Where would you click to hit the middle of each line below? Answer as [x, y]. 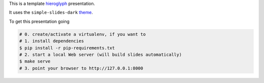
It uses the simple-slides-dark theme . [51, 13]
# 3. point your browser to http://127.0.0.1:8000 [81, 68]
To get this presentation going [39, 21]
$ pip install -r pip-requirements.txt [67, 48]
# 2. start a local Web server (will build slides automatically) [100, 54]
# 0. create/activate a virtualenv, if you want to [83, 34]
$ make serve [35, 61]
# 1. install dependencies [52, 41]
